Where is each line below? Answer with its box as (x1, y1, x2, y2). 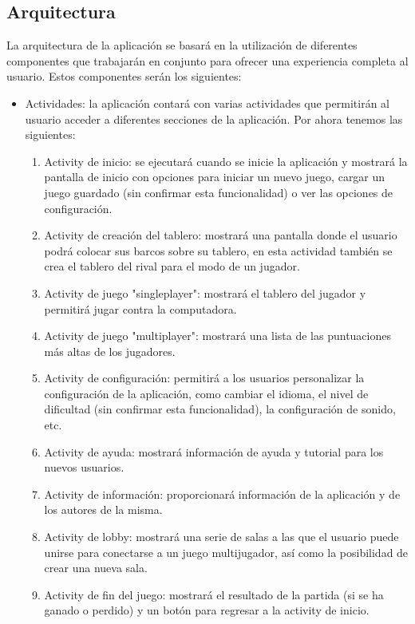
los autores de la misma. (44, 501, 163, 518)
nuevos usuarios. (44, 459, 125, 476)
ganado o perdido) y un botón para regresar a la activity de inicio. (44, 602, 370, 618)
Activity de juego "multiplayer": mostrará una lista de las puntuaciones (44, 327, 391, 344)
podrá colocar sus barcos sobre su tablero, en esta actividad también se (44, 242, 393, 259)
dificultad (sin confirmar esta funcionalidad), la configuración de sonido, (44, 401, 396, 417)
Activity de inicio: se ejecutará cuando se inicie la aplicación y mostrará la (44, 152, 408, 169)
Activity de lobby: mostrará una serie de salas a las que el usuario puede (44, 528, 399, 545)
